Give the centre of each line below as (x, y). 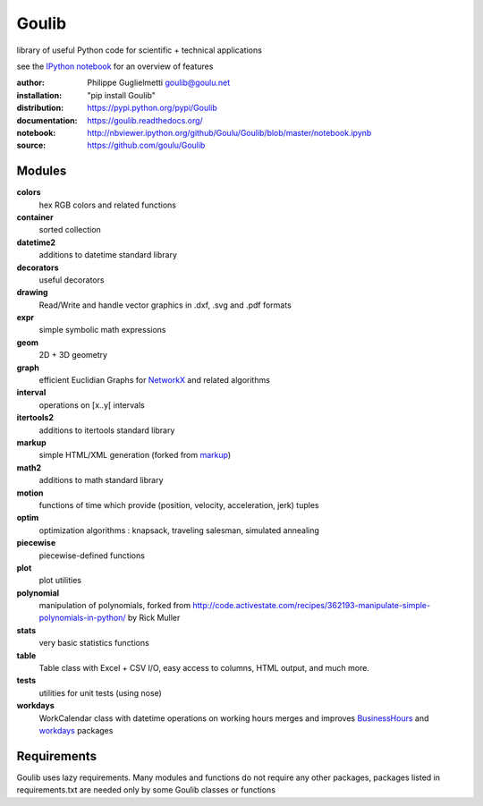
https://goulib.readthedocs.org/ (145, 120)
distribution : (40, 108)
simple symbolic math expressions (102, 330)
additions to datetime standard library (108, 255)
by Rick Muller (154, 618)
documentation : (47, 120)
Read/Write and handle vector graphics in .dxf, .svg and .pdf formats (165, 305)
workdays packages (76, 730)
